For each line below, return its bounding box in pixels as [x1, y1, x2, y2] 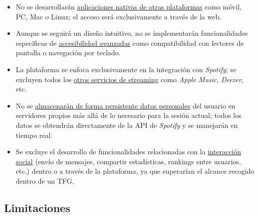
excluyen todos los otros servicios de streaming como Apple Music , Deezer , [15, 74, 244, 84]
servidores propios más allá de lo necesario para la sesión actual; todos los [15, 110, 242, 120]
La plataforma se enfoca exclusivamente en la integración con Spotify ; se [15, 64, 237, 74]
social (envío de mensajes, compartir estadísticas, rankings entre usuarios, [15, 156, 241, 166]
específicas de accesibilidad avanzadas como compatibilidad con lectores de [15, 37, 244, 48]
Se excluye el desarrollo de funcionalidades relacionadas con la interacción [15, 146, 241, 157]
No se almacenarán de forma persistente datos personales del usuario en [15, 100, 236, 110]
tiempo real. [15, 129, 53, 140]
